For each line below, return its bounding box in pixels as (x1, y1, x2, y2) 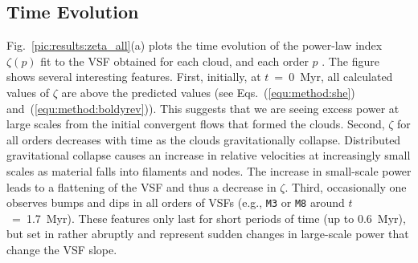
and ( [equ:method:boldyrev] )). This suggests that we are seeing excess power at (6, 99, 400, 116)
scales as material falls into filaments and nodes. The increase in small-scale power (6, 162, 412, 179)
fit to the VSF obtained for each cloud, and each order (40, 52, 309, 69)
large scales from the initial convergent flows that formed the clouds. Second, (6, 115, 385, 132)
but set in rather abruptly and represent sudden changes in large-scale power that (6, 225, 409, 242)
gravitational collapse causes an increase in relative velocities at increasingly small (6, 147, 411, 164)
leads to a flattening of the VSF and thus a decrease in (6, 178, 277, 195)
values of (6, 83, 49, 100)
